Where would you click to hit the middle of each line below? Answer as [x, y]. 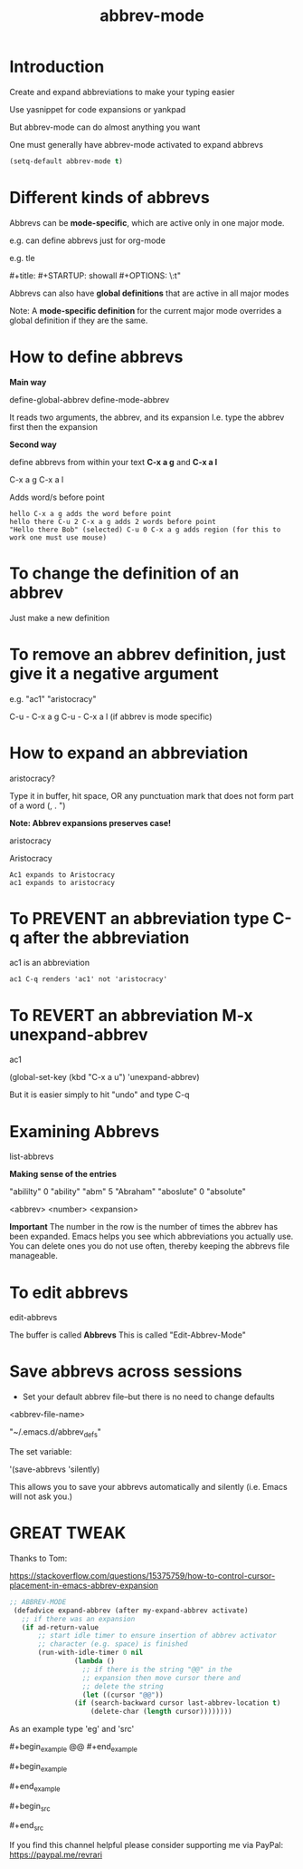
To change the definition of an [124, 573]
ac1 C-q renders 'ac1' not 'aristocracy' [89, 979]
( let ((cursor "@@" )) [123, 1695]
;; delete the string [123, 1686]
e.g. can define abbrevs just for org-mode [87, 240]
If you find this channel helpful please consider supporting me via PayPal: [147, 1845]
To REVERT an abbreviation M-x [131, 1015]
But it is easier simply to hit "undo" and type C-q [99, 1095]
